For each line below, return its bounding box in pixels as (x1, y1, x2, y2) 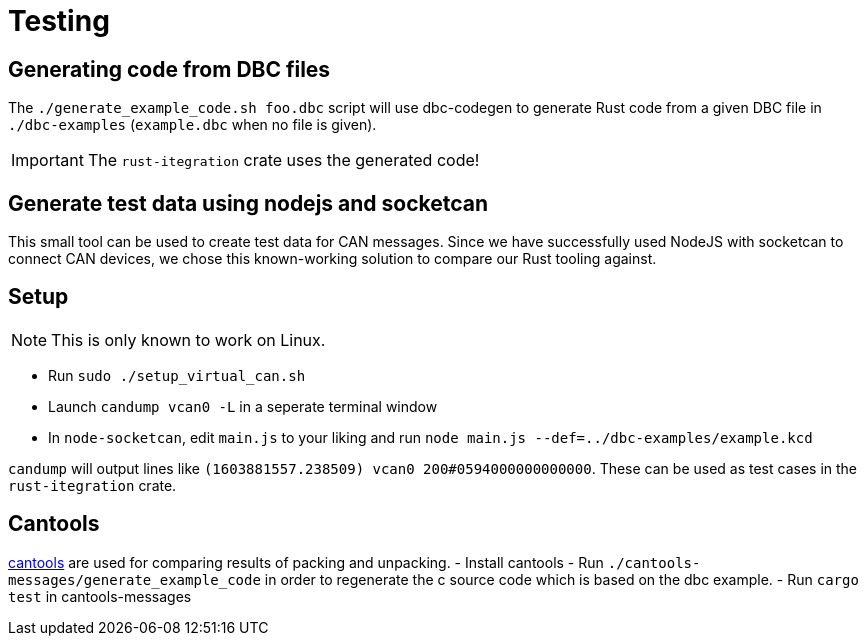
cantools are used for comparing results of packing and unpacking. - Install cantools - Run (8, 553, 604, 571)
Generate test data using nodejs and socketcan (8, 190, 489, 216)
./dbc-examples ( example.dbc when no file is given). (8, 116, 377, 134)
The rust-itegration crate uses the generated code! (87, 150, 480, 171)
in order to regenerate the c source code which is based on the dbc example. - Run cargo (264, 570, 859, 588)
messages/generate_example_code (8, 571, 261, 588)
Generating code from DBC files (8, 56, 331, 82)
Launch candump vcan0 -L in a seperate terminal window (48, 397, 438, 415)
